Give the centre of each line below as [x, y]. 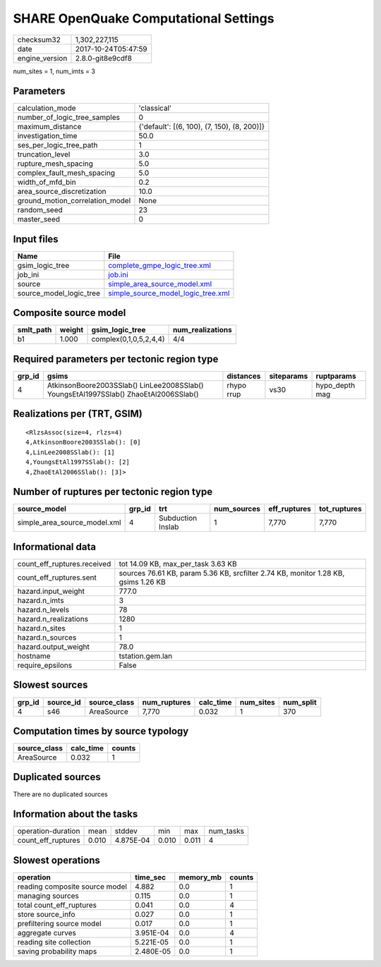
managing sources [48, 896]
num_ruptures [167, 702]
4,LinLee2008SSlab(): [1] [71, 452]
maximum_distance [49, 127]
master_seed [38, 219]
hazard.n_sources [47, 637]
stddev [126, 831]
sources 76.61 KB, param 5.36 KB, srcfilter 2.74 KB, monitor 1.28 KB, [232, 573]
